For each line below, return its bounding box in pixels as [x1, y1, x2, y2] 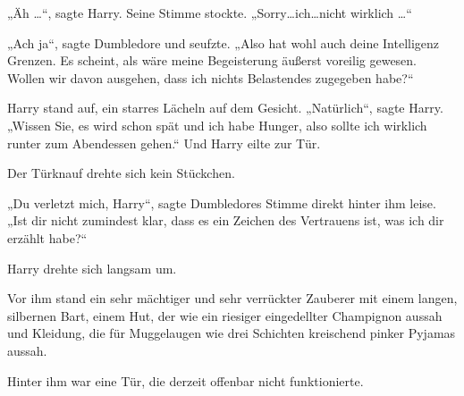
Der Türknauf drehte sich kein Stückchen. [7, 164, 235, 182]
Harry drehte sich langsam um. [7, 258, 177, 277]
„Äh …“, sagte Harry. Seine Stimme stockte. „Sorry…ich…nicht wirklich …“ [7, 4, 412, 21]
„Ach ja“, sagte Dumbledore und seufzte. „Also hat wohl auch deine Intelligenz [7, 33, 440, 52]
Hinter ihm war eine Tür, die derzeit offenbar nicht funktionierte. [7, 371, 364, 390]
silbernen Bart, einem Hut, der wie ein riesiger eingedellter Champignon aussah [7, 306, 443, 324]
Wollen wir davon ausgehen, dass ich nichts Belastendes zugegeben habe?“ [7, 68, 414, 87]
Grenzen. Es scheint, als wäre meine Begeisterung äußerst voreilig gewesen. [7, 51, 418, 70]
